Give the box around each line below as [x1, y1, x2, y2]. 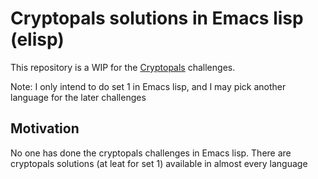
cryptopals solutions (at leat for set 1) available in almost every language [10, 157, 308, 169]
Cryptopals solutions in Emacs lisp [10, 7, 304, 30]
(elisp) [10, 28, 65, 51]
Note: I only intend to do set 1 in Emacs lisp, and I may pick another [10, 80, 287, 92]
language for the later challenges [10, 91, 147, 103]
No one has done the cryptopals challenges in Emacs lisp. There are [10, 147, 292, 159]
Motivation [10, 120, 80, 137]
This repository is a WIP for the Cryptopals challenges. [10, 61, 236, 73]
